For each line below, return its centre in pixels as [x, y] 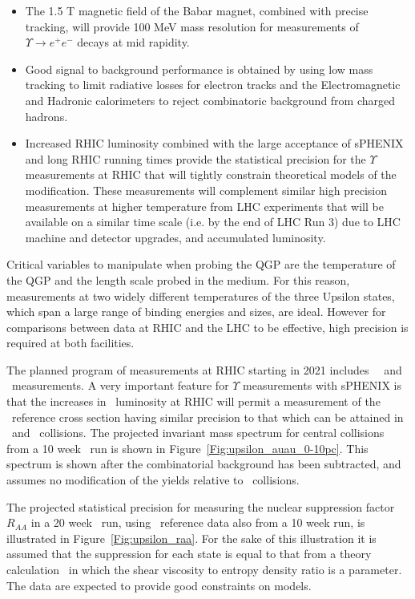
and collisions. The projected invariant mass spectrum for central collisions [198, 433]
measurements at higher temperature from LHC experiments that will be [204, 206]
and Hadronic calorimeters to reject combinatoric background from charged [210, 100]
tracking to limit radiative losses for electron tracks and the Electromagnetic [213, 85]
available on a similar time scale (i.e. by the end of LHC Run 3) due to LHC [213, 222]
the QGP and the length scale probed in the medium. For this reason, [178, 279]
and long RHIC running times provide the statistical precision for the [195, 158]
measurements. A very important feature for [120, 385]
